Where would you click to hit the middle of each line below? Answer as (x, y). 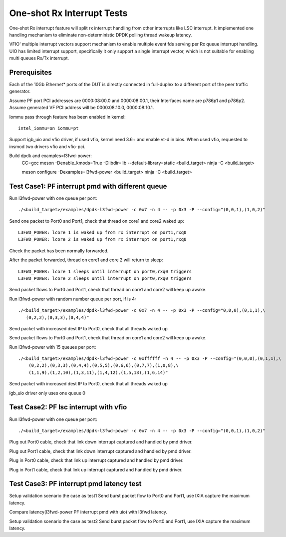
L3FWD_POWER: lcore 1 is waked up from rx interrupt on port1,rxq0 (102, 232)
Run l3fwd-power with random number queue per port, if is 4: (73, 299)
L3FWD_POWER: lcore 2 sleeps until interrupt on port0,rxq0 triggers (105, 278)
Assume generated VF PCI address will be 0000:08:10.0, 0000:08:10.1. (82, 108)
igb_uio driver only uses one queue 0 (47, 393)
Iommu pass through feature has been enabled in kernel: (67, 117)
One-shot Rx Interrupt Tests (68, 13)
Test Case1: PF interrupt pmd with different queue (88, 186)
